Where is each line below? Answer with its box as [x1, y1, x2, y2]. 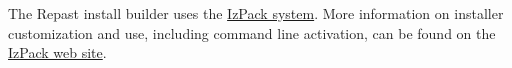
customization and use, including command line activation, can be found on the [8, 22, 496, 43]
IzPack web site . [8, 42, 107, 63]
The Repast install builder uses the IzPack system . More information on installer [8, 3, 504, 23]
